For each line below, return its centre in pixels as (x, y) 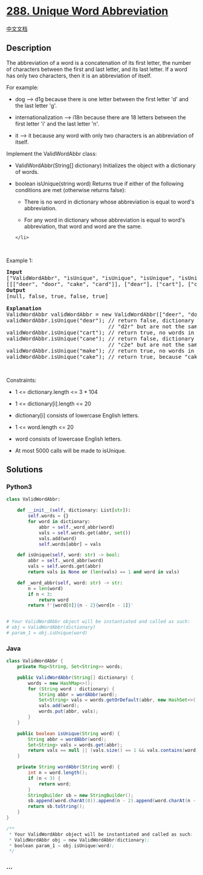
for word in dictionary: (59, 522)
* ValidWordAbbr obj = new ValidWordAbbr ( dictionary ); (79, 840)
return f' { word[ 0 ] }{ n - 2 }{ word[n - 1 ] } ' (81, 605)
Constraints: (21, 380)
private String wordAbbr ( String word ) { (69, 767)
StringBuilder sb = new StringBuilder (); (81, 795)
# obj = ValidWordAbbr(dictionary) (51, 627)
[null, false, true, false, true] (57, 296)
